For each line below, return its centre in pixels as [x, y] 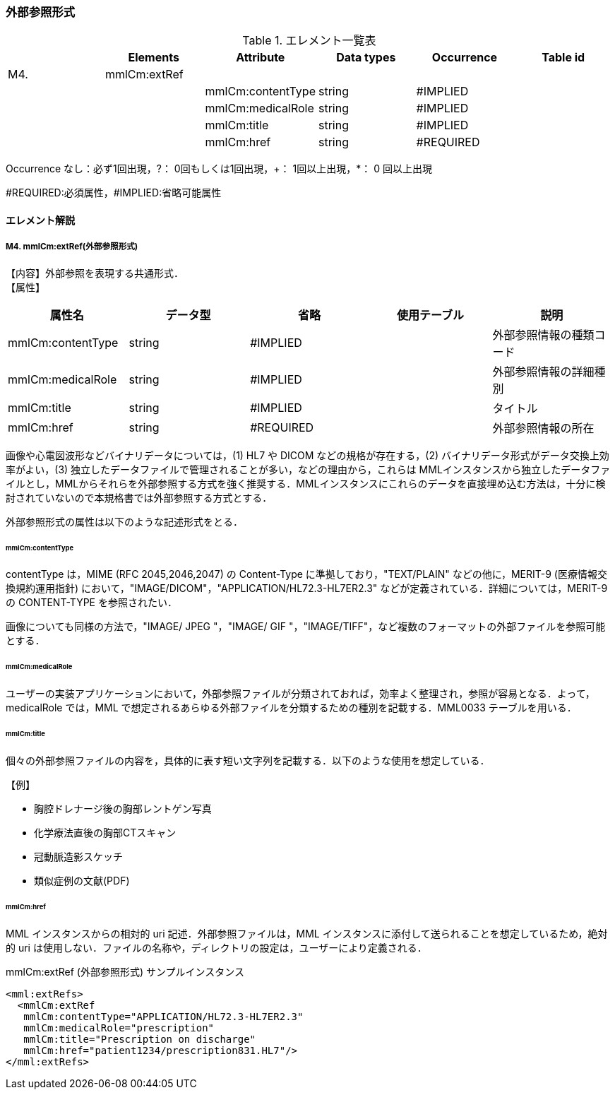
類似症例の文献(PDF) [82, 880]
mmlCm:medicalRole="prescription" [119, 1028]
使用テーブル [431, 315]
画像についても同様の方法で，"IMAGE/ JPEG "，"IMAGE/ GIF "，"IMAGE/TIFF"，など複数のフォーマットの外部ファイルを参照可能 [306, 627]
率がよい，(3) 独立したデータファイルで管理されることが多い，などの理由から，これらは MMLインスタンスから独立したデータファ [308, 469]
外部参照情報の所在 [543, 428]
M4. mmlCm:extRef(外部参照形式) [72, 247]
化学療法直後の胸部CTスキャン [105, 832]
